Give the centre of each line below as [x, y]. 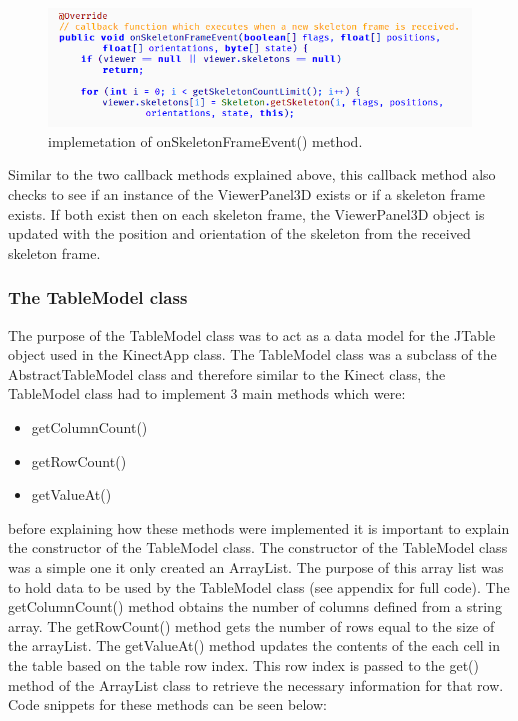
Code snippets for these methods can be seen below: [167, 704]
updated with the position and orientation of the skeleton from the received [239, 233]
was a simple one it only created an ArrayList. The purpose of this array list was [256, 566]
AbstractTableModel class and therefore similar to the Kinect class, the [227, 373]
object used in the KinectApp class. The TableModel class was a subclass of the [252, 354]
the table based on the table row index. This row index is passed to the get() [243, 664]
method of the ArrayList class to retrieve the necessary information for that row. [256, 684]
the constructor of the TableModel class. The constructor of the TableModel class [258, 547]
